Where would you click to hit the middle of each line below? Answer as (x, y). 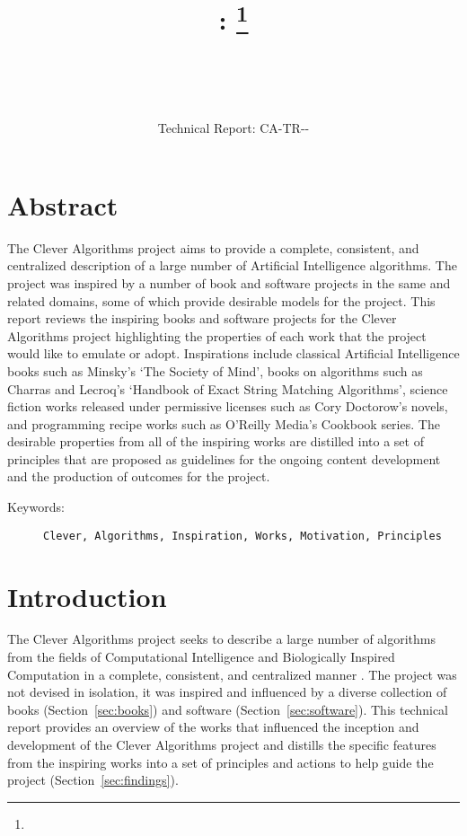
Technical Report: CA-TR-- (233, 128)
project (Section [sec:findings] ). (93, 780)
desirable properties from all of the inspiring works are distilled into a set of (216, 441)
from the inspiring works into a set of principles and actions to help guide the (220, 762)
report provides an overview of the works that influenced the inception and (213, 727)
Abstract (63, 204)
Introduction (87, 596)
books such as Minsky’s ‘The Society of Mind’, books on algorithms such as (215, 370)
